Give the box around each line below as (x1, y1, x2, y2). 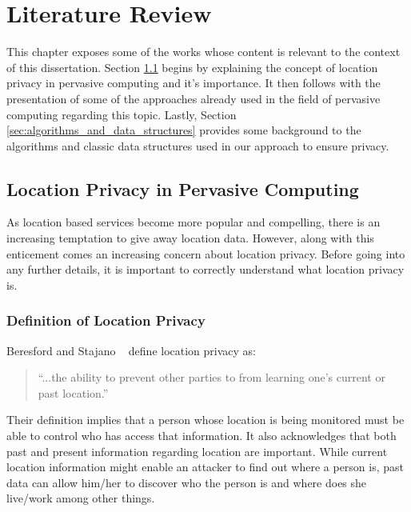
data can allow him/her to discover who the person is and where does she (6, 474, 367, 490)
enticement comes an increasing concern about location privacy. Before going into (6, 245, 405, 262)
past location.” (38, 384, 109, 401)
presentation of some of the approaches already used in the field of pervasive (6, 90, 381, 106)
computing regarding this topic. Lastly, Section (6, 106, 237, 122)
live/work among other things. (6, 490, 155, 506)
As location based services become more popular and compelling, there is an (6, 214, 381, 230)
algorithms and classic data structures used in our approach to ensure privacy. (6, 137, 389, 154)
